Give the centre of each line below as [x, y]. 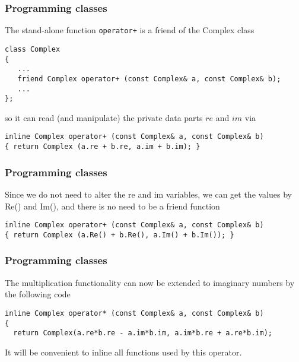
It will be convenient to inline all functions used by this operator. [123, 352]
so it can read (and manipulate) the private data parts [104, 117]
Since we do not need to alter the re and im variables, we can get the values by [148, 194]
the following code [38, 294]
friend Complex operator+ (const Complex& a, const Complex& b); [149, 79]
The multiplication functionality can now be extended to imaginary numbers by [150, 282]
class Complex [33, 49]
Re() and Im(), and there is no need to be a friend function [112, 206]
